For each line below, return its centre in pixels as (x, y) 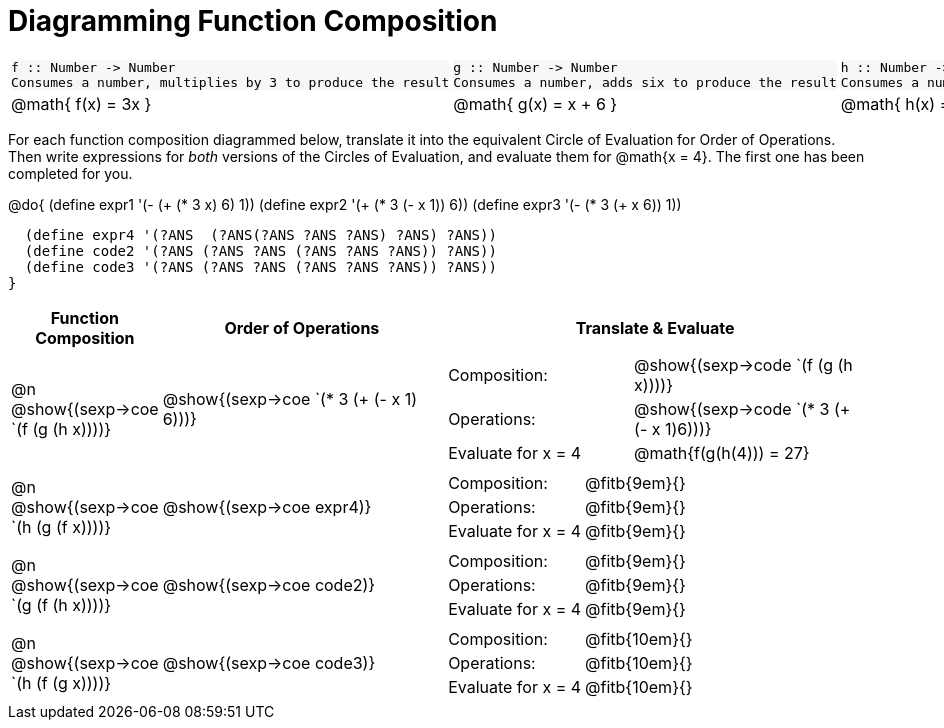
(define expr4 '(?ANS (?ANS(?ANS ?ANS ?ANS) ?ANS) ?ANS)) (260, 234)
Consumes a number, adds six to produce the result (645, 82)
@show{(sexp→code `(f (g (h (743, 364)
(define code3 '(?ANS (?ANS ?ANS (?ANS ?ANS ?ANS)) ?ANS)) (260, 266)
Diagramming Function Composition (253, 21)
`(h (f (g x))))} (61, 682)
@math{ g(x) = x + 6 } (535, 103)
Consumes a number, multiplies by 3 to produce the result (230, 82)
